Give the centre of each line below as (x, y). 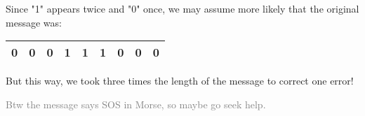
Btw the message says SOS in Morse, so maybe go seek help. (136, 104)
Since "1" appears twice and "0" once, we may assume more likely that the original (182, 8)
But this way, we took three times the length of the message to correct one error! (180, 81)
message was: (34, 22)
